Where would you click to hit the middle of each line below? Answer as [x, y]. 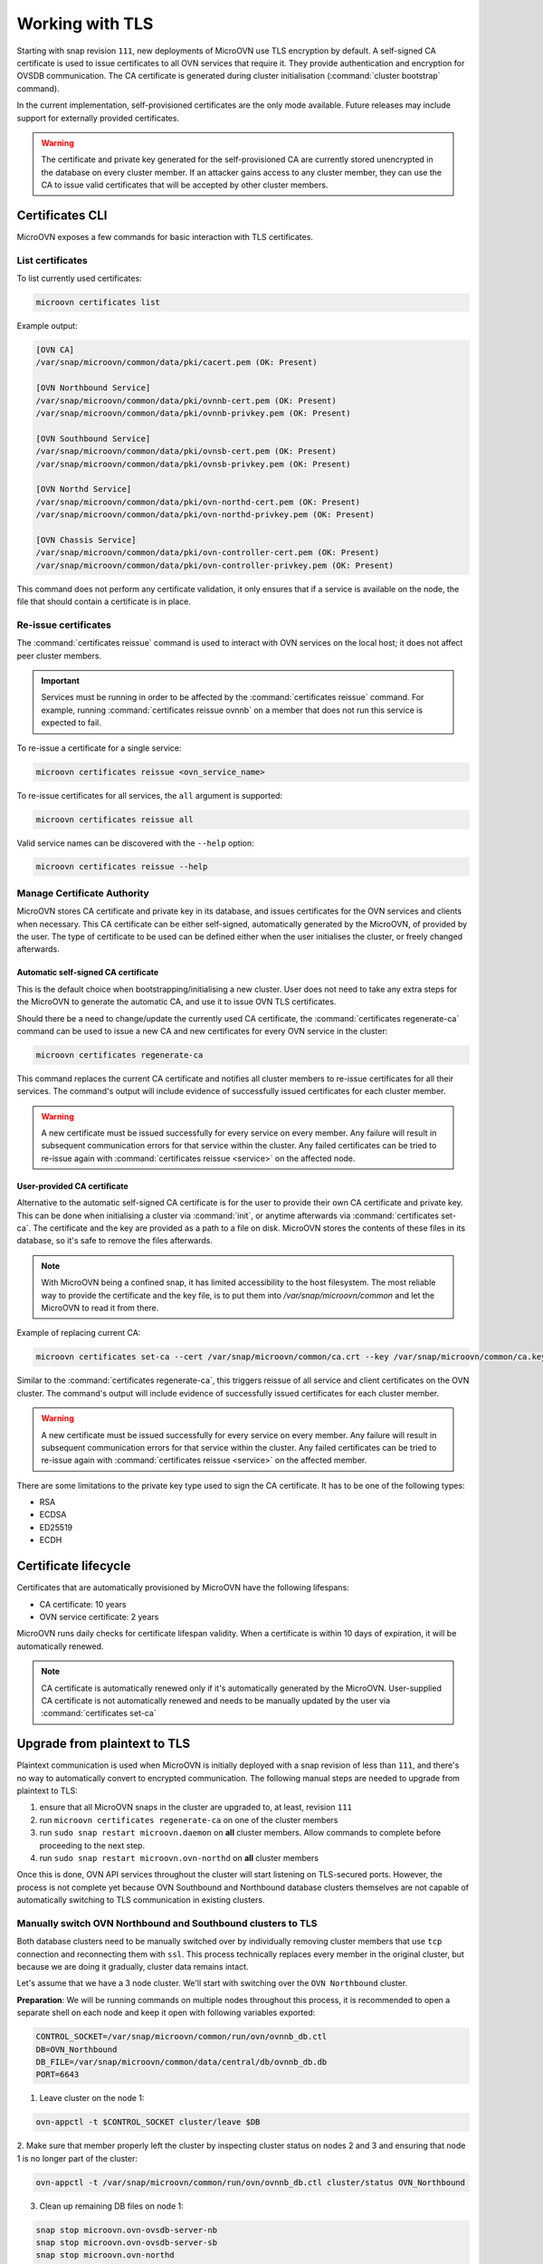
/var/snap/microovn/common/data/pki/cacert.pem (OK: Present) [176, 363]
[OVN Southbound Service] [93, 438]
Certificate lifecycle [74, 1566]
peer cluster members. [59, 656]
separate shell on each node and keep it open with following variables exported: [166, 2013]
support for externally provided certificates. [98, 118]
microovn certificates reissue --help [122, 867]
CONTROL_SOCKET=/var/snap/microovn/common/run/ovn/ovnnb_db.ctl [181, 2037]
